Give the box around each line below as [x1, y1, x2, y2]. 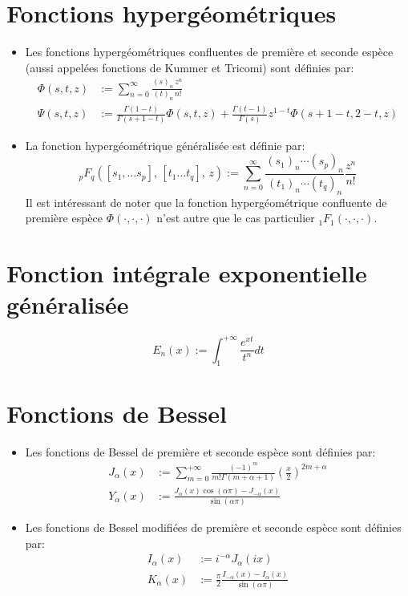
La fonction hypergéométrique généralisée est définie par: [25, 136, 305, 153]
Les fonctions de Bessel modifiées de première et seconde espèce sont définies [25, 519, 402, 536]
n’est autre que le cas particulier [156, 209, 315, 226]
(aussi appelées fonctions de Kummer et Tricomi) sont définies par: [25, 59, 354, 75]
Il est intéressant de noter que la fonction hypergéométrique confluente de [25, 193, 387, 210]
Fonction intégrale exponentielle [6, 256, 367, 289]
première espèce [25, 209, 103, 226]
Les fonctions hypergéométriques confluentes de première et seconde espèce [25, 43, 394, 60]
